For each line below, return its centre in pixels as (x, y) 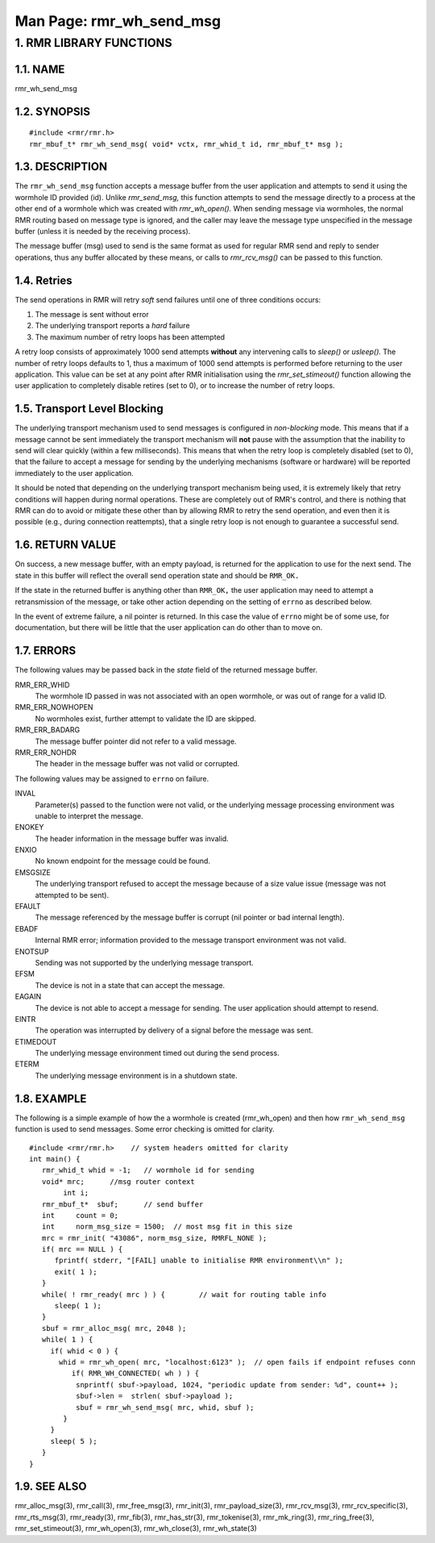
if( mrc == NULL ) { (82, 1249)
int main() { (55, 1159)
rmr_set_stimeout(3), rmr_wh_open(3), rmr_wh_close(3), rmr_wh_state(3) (136, 1528)
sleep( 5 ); (74, 1441)
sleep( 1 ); (78, 1306)
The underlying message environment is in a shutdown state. (136, 1075)
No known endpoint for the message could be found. (123, 861)
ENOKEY (29, 828)
